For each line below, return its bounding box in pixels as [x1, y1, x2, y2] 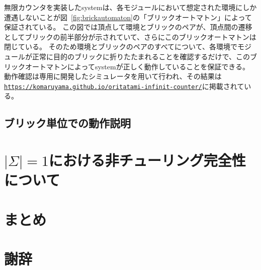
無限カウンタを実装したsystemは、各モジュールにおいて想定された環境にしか [4, 2, 257, 12]
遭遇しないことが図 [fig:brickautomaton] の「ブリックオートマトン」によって [4, 12, 252, 22]
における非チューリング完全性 [48, 149, 246, 170]
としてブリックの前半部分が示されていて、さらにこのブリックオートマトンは [4, 31, 256, 42]
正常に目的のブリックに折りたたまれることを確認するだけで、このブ [32, 51, 257, 61]
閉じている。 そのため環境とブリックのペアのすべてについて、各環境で [4, 41, 237, 52]
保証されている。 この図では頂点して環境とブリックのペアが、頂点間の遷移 [4, 22, 252, 32]
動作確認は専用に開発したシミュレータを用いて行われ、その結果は [4, 71, 222, 81]
